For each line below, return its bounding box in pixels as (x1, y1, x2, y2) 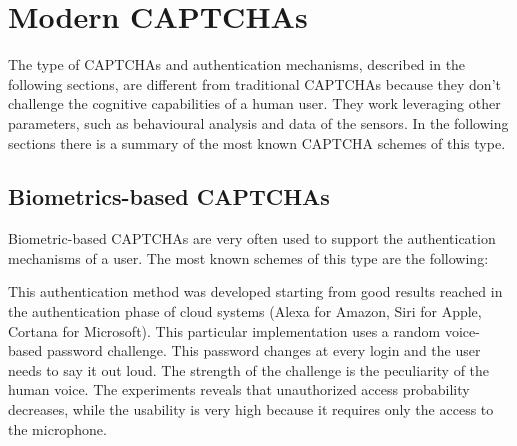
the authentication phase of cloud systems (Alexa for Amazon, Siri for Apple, (8, 301, 482, 322)
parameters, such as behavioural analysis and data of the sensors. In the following (8, 112, 509, 133)
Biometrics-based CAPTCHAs (8, 181, 330, 212)
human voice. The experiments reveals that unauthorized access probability (8, 379, 470, 400)
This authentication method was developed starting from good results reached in (8, 281, 503, 302)
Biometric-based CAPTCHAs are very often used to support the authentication (8, 228, 496, 249)
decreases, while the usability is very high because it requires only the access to (8, 399, 494, 420)
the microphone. (8, 418, 107, 439)
